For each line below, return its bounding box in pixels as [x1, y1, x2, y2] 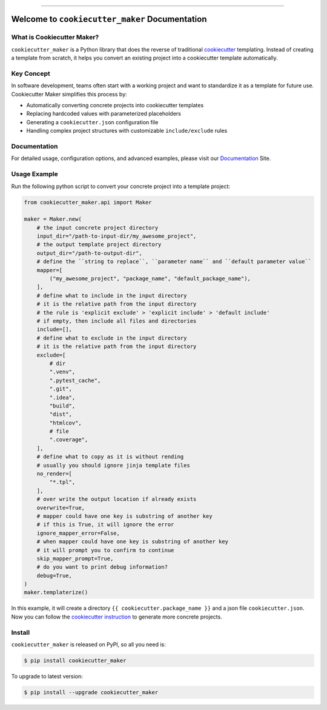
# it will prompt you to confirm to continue [36, 546, 174, 554]
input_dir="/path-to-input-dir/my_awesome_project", [36, 233, 197, 239]
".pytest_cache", [49, 377, 101, 384]
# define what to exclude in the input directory [36, 334, 187, 341]
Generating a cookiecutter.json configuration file [26, 118, 159, 126]
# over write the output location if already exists [36, 496, 197, 503]
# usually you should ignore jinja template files [36, 461, 190, 469]
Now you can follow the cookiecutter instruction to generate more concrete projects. [11, 613, 222, 620]
